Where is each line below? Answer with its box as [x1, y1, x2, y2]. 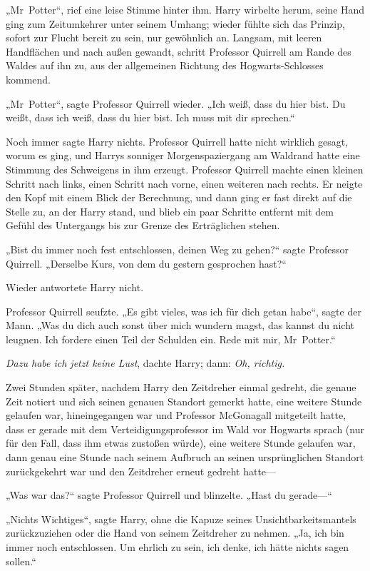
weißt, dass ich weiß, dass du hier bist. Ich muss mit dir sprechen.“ [6, 110, 295, 125]
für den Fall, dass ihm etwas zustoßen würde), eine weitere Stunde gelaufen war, [6, 435, 356, 450]
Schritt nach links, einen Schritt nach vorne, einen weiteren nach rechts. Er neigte [6, 176, 363, 191]
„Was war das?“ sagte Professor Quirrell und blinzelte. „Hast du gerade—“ [6, 487, 332, 502]
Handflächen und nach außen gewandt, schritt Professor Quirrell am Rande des [6, 44, 351, 59]
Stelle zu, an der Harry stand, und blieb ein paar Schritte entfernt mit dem [6, 203, 334, 218]
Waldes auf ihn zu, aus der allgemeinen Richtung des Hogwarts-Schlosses [6, 58, 324, 73]
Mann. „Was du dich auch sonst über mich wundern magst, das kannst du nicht [6, 318, 355, 333]
